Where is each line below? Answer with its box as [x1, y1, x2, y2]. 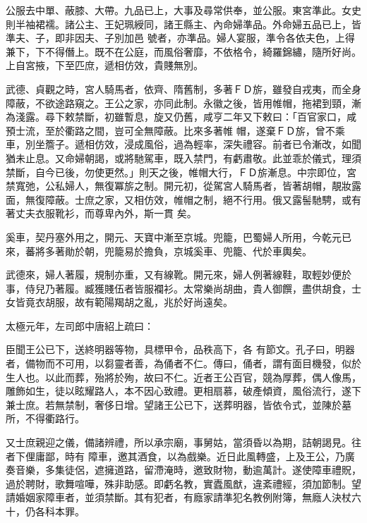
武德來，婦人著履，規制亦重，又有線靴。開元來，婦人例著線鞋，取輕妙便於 [6, 267, 351, 282]
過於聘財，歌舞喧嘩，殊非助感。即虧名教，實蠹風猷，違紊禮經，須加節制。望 [6, 476, 361, 491]
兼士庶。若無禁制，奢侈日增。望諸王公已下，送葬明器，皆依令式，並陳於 [6, 397, 342, 412]
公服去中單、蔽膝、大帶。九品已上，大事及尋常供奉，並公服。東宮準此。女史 [6, 3, 361, 17]
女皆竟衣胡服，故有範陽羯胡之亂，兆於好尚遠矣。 [6, 295, 233, 309]
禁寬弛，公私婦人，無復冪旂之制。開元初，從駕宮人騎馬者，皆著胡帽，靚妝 [6, 178, 351, 193]
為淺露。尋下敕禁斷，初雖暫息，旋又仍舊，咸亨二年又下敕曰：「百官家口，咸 [6, 109, 356, 124]
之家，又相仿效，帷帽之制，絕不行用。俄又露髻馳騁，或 [94, 192, 351, 207]
